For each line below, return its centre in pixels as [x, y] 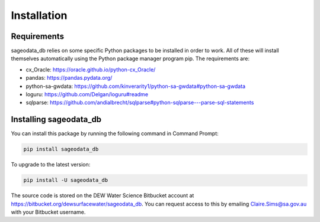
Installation [39, 15]
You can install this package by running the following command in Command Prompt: [115, 133]
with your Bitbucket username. [48, 212]
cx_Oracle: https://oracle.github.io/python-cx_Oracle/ [91, 69]
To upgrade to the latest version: [51, 165]
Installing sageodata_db [56, 120]
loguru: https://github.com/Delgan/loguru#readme [87, 94]
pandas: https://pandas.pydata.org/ [69, 78]
